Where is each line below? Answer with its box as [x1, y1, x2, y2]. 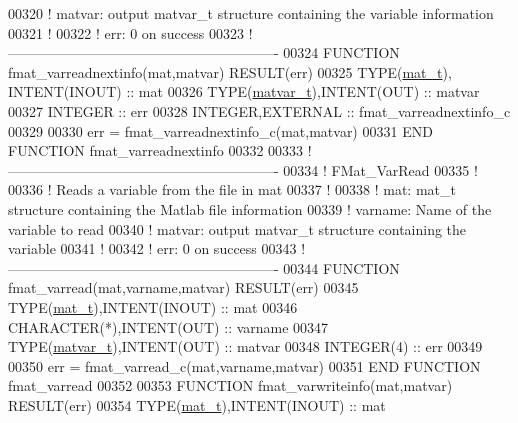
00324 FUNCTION [283, 42, 400, 63]
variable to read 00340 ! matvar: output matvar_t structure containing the [8, 218, 467, 239]
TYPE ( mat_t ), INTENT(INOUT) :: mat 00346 [8, 296, 298, 317]
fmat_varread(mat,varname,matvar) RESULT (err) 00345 [8, 277, 359, 298]
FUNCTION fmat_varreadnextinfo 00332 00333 [8, 140, 304, 161]
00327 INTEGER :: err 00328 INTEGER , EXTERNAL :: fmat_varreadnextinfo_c [8, 100, 511, 121]
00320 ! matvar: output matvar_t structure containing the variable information [8, 3, 494, 23]
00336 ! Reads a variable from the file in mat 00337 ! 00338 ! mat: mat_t [8, 179, 456, 200]
